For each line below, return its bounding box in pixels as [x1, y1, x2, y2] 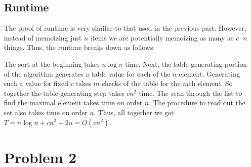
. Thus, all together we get [94, 107, 174, 117]
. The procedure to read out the [149, 97, 246, 108]
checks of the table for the [102, 78, 181, 88]
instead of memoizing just [4, 32, 82, 42]
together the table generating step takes [4, 87, 125, 98]
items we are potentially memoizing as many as [90, 32, 234, 42]
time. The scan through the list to [139, 87, 242, 98]
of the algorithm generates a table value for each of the [4, 68, 170, 79]
